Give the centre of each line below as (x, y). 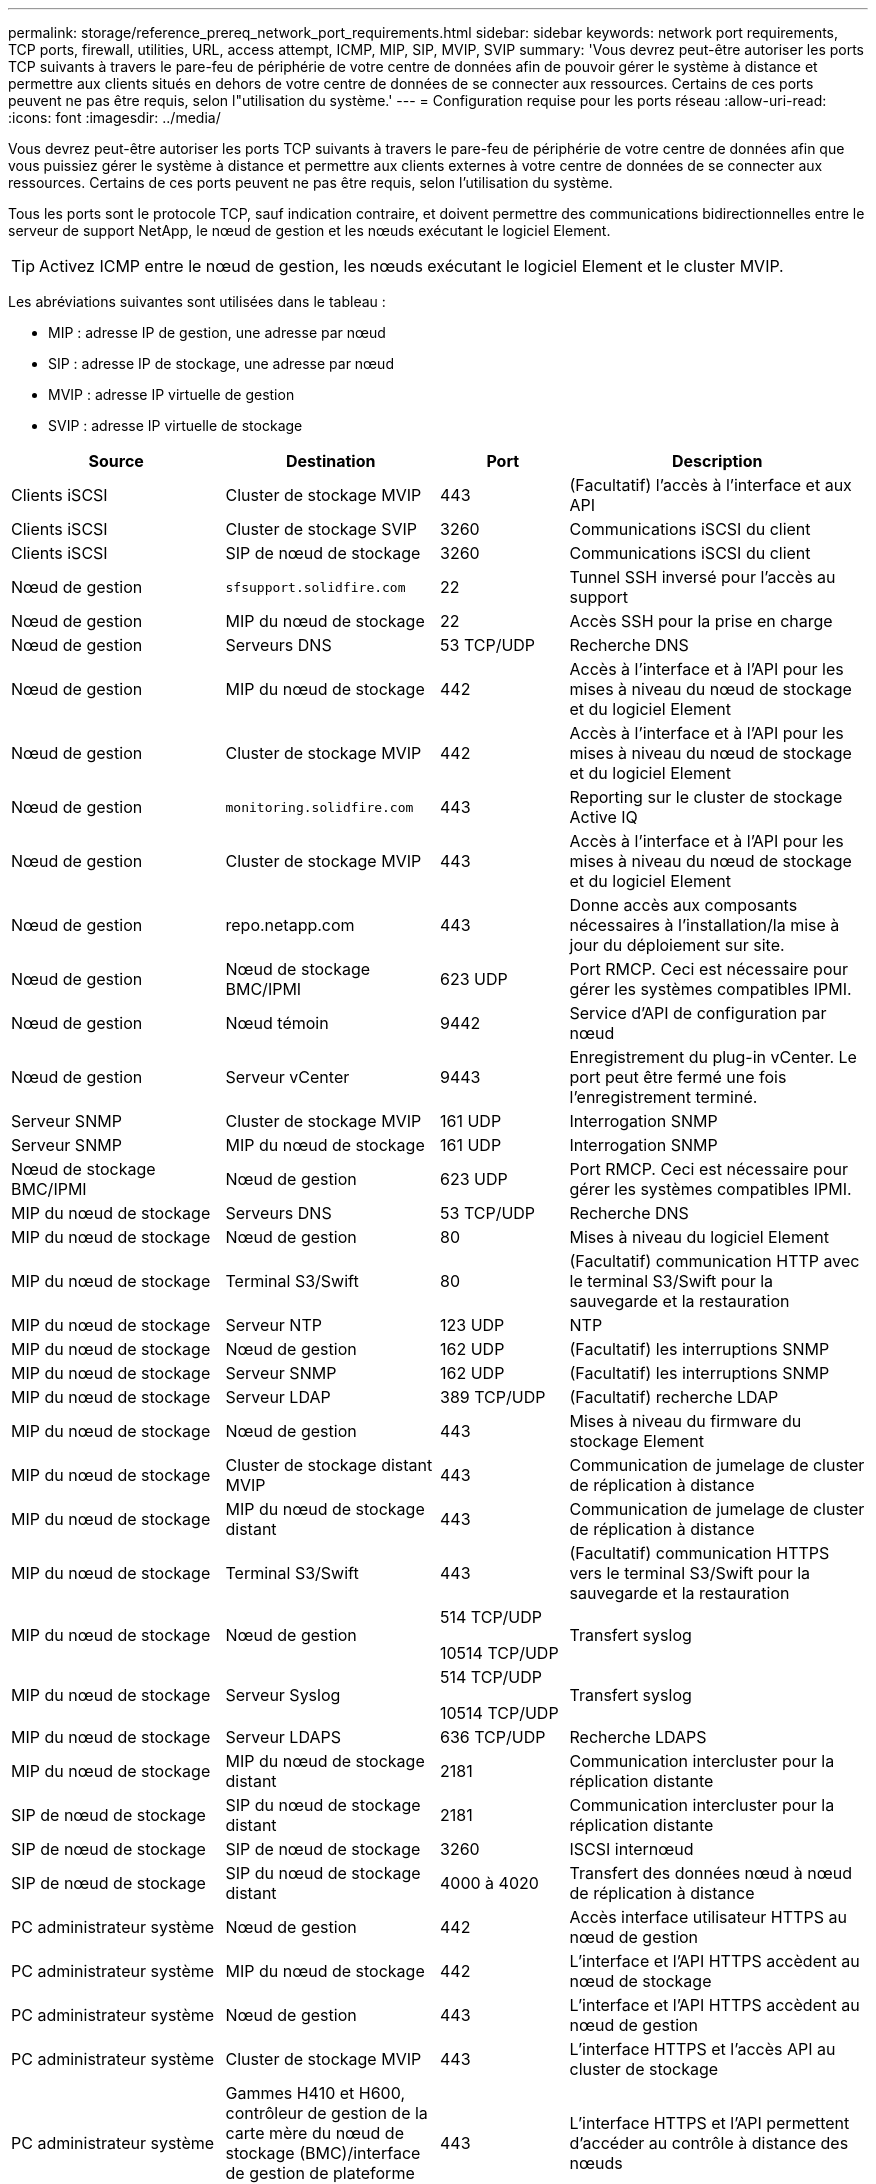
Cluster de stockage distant (329, 1465)
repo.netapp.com (290, 925)
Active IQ (603, 817)
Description (717, 461)
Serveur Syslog (283, 1695)
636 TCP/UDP (493, 1737)
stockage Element (637, 1441)
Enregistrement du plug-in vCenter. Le (713, 1057)
